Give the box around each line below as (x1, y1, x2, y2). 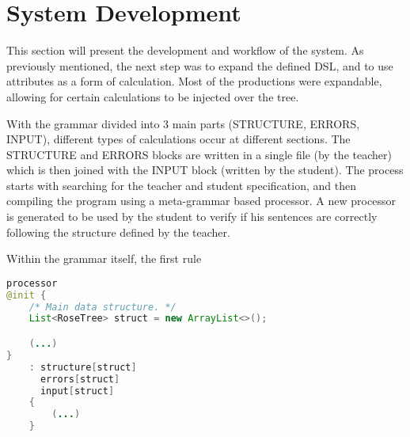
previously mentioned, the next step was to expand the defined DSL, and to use (6, 57, 393, 74)
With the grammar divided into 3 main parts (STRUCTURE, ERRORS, (6, 115, 360, 131)
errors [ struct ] (40, 373, 120, 385)
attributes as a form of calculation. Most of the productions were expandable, (6, 73, 382, 89)
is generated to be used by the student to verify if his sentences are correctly (6, 208, 378, 225)
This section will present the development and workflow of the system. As (6, 42, 364, 59)
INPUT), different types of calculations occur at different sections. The (6, 131, 351, 147)
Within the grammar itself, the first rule (6, 250, 202, 267)
